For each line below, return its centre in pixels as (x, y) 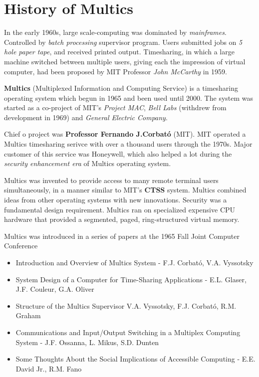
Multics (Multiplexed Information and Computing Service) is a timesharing (121, 88)
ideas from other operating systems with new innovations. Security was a (116, 200)
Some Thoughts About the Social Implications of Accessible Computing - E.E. (135, 359)
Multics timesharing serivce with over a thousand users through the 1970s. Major (128, 144)
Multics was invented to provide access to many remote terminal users (111, 180)
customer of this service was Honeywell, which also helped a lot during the (118, 153)
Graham (28, 315)
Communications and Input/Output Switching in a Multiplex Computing (128, 332)
